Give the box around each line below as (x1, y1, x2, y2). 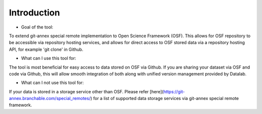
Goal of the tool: (21, 24, 53, 30)
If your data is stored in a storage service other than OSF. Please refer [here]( (9, 88, 164, 94)
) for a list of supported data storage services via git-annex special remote (90, 96, 239, 101)
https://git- (163, 88, 185, 94)
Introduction (9, 7, 60, 18)
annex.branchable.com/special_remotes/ (9, 96, 91, 101)
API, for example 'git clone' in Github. (9, 46, 83, 52)
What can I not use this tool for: (21, 80, 84, 85)
